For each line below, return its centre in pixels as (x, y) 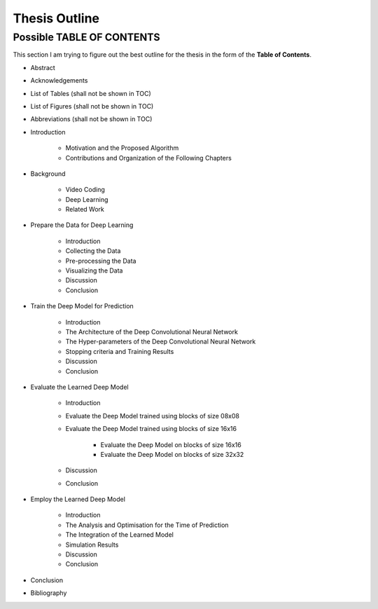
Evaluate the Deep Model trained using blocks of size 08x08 (152, 416)
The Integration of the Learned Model (120, 535)
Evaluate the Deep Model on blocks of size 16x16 (171, 444)
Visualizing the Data (94, 271)
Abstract (43, 67)
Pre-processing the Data (101, 261)
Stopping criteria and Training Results (120, 351)
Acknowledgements (59, 81)
